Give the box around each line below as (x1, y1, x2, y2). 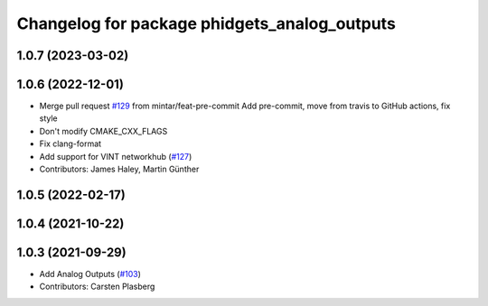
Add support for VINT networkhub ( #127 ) (39, 151, 192, 162)
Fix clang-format (39, 138, 102, 149)
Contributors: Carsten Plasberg (39, 281, 155, 292)
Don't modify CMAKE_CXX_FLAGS (39, 125, 168, 136)
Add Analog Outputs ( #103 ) (39, 268, 142, 279)
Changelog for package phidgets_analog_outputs (16, 14, 397, 33)
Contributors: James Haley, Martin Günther (39, 163, 200, 175)
